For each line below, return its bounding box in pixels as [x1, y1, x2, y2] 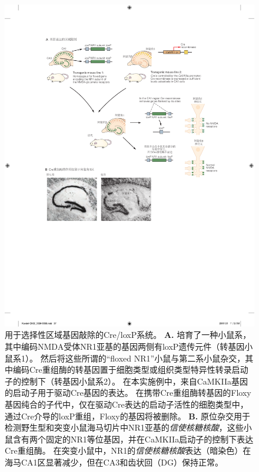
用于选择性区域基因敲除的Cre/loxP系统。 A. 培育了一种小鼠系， [5, 328, 251, 341]
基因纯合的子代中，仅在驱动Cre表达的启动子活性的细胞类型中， [5, 398, 248, 410]
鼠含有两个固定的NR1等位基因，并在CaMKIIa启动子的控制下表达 [5, 432, 254, 445]
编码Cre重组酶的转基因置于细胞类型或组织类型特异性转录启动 [12, 363, 248, 376]
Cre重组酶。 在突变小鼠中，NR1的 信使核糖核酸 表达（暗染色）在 [5, 444, 251, 457]
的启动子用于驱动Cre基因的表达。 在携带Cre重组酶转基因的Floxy [5, 386, 251, 399]
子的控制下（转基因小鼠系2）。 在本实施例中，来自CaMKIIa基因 [5, 375, 248, 387]
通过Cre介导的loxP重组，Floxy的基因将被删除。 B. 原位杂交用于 [5, 409, 250, 422]
